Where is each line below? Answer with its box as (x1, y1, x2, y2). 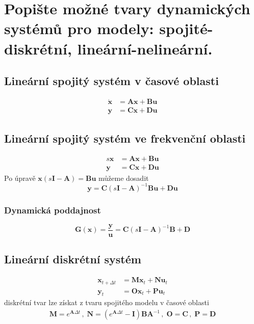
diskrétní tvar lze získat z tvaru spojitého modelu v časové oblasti (4, 297, 209, 308)
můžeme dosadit (98, 172, 149, 183)
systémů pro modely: (4, 18, 154, 39)
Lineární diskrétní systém (4, 251, 141, 267)
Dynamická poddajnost (4, 203, 101, 216)
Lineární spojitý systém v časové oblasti (4, 73, 219, 89)
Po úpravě (4, 172, 36, 183)
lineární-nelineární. (77, 38, 213, 59)
